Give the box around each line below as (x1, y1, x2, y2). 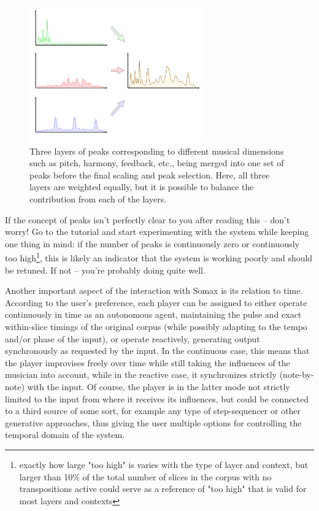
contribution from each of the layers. (29, 193, 167, 206)
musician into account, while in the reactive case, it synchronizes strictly (5, 368, 277, 381)
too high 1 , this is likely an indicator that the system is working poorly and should (5, 250, 313, 264)
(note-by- (279, 368, 314, 381)
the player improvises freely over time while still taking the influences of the (5, 356, 290, 369)
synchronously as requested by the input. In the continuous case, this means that (5, 344, 310, 357)
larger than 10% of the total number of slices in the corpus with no (19, 470, 272, 483)
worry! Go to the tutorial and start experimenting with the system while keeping (5, 225, 309, 238)
